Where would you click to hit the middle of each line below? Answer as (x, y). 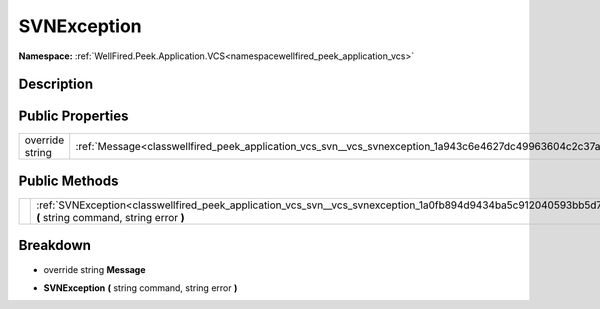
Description (56, 84)
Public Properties (73, 116)
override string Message (94, 269)
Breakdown (55, 245)
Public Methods (68, 180)
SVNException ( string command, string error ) (140, 287)
